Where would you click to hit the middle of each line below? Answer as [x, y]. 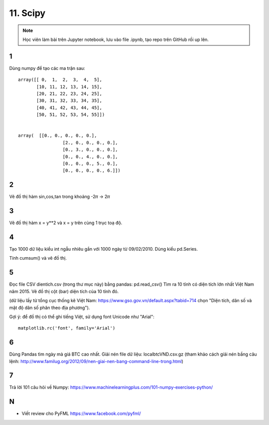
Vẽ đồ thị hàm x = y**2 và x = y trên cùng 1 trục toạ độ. [66, 223]
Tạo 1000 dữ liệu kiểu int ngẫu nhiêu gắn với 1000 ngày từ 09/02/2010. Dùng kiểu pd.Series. [103, 249]
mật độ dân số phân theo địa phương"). [50, 308]
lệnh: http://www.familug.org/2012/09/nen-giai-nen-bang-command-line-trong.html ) [96, 361]
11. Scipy [27, 13]
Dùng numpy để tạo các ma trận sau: [47, 68]
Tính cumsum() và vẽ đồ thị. [38, 258]
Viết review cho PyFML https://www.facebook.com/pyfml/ [81, 414]
